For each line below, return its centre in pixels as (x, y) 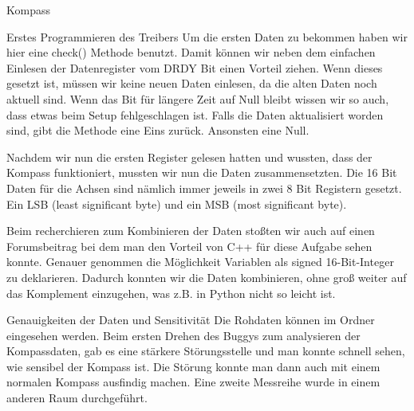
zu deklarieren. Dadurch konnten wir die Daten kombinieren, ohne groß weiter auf (207, 277)
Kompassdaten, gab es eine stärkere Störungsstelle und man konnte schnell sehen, (206, 351)
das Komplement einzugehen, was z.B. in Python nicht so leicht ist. (171, 293)
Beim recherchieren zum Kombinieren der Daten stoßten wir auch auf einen (191, 231)
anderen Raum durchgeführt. (77, 398)
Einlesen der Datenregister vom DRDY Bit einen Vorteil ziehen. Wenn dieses (195, 67)
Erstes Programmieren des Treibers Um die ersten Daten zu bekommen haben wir (207, 36)
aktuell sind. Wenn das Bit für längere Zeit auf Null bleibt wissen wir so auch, (198, 98)
